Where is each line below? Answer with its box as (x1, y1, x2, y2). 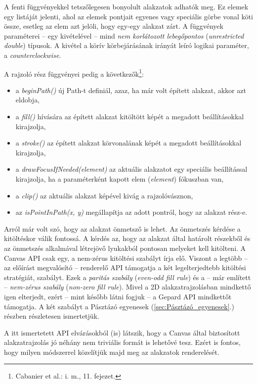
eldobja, (15, 95, 40, 105)
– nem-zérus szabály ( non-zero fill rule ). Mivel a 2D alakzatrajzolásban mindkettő (4, 282, 251, 292)
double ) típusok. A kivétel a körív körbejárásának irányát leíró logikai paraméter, (4, 40, 249, 50)
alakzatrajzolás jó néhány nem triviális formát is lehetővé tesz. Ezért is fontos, (4, 337, 241, 347)
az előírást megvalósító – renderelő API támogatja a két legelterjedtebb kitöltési (4, 262, 246, 273)
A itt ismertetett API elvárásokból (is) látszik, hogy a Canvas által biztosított (4, 327, 240, 337)
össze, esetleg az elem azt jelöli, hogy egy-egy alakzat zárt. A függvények (4, 21, 223, 31)
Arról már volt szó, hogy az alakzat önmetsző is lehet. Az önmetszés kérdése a (4, 223, 241, 234)
